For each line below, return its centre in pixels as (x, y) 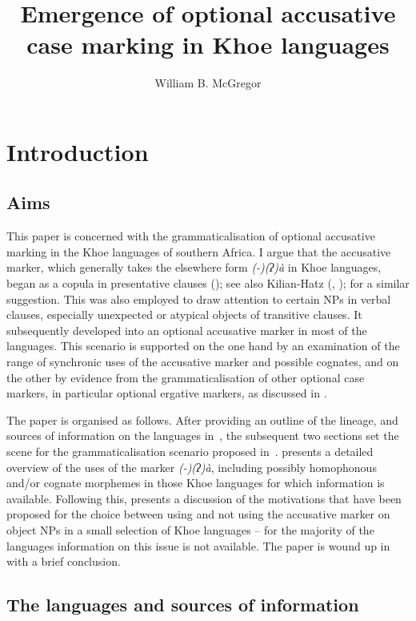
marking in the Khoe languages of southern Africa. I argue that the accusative (199, 251)
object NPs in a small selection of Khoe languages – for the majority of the (190, 529)
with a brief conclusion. (64, 561)
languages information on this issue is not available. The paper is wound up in (198, 545)
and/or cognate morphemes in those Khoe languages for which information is (196, 483)
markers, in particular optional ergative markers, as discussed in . (167, 393)
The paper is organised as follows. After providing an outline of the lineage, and (202, 419)
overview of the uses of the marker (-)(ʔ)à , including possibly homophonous (192, 467)
